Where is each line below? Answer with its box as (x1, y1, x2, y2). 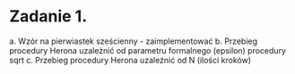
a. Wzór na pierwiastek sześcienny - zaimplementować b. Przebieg (9, 36, 258, 46)
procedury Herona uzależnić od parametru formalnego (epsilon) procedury (9, 45, 287, 55)
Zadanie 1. (9, 6, 88, 27)
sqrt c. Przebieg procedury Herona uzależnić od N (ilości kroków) (9, 54, 251, 65)
